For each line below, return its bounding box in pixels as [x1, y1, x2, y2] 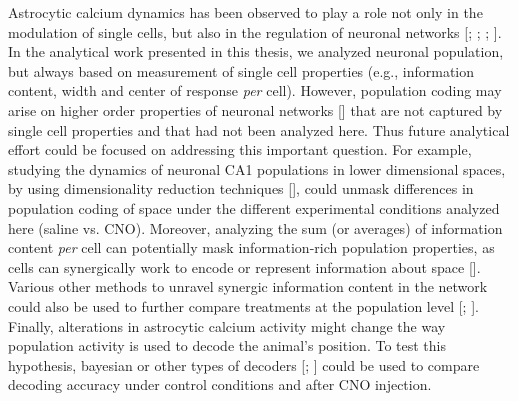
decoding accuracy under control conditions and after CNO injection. [8, 374, 432, 395]
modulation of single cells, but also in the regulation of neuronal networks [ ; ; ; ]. [8, 21, 502, 42]
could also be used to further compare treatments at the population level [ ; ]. [8, 295, 479, 316]
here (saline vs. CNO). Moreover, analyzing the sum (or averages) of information [8, 217, 503, 238]
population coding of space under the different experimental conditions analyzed [8, 197, 500, 218]
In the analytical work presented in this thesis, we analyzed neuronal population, [8, 41, 504, 62]
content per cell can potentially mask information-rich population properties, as [8, 237, 495, 258]
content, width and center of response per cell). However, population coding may [8, 80, 502, 101]
